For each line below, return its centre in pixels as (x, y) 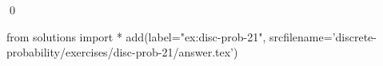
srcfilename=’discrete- (323, 36)
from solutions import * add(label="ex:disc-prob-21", (136, 36)
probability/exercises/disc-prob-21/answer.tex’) (122, 52)
